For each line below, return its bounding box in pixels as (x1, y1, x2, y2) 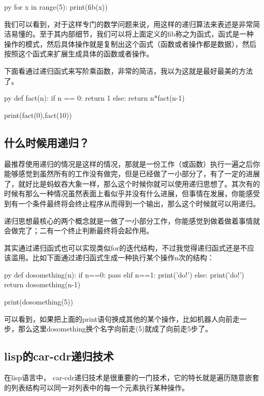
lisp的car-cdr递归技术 (4, 348, 114, 364)
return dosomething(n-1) (4, 279, 81, 290)
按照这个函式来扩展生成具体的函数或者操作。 (4, 48, 153, 59)
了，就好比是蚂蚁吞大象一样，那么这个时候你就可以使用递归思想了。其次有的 (4, 178, 260, 189)
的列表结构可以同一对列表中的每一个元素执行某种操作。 (4, 382, 189, 392)
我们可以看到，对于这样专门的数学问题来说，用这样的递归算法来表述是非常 (4, 18, 253, 29)
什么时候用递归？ (4, 134, 89, 150)
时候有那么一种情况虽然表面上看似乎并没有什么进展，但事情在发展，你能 (4, 188, 246, 199)
